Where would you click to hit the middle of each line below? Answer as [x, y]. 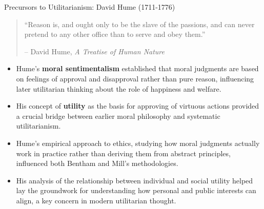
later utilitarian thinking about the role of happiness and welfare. [119, 88]
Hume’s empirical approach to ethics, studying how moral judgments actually [138, 143]
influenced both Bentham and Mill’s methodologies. [97, 163]
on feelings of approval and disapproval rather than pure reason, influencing [135, 78]
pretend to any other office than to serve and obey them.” [115, 34]
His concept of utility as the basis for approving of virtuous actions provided [138, 106]
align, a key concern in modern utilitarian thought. [96, 200]
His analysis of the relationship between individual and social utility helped [135, 180]
